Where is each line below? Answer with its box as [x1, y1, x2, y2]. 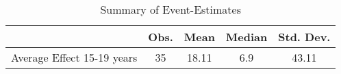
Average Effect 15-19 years [11, 49, 138, 65]
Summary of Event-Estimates [100, 1, 242, 17]
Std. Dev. [278, 29, 331, 45]
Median [225, 29, 268, 45]
